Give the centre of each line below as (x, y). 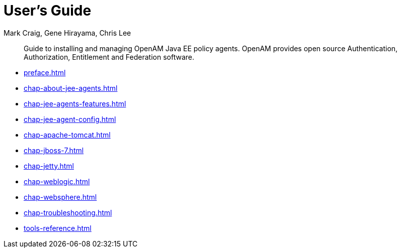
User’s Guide (48, 11)
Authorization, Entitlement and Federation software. (109, 57)
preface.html (45, 72)
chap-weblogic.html (57, 181)
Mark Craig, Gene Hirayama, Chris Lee (67, 33)
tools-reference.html (58, 228)
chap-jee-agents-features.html (75, 103)
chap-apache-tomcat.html (67, 135)
